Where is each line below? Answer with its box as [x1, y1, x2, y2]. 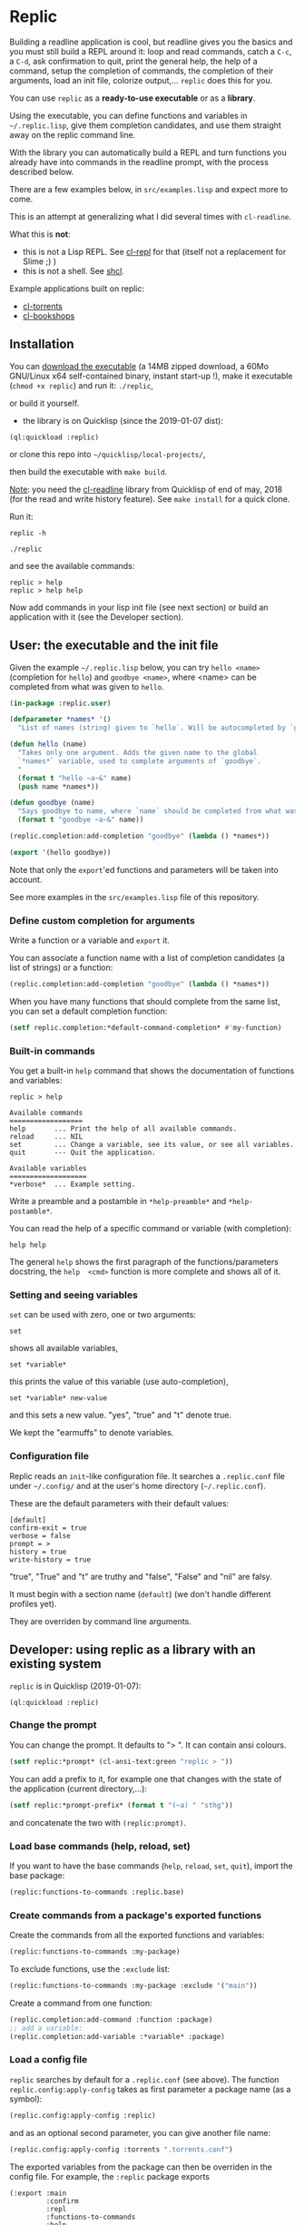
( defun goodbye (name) [9, 799, 95, 808]
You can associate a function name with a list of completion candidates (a [9, 953, 286, 964]
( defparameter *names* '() [9, 715, 112, 724]
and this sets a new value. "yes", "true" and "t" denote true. [9, 1409, 231, 1421]
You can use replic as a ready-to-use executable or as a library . [9, 93, 256, 103]
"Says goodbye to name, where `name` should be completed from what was [17, 807, 299, 816]
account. [9, 874, 43, 885]
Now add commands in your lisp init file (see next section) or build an [9, 602, 269, 613]
